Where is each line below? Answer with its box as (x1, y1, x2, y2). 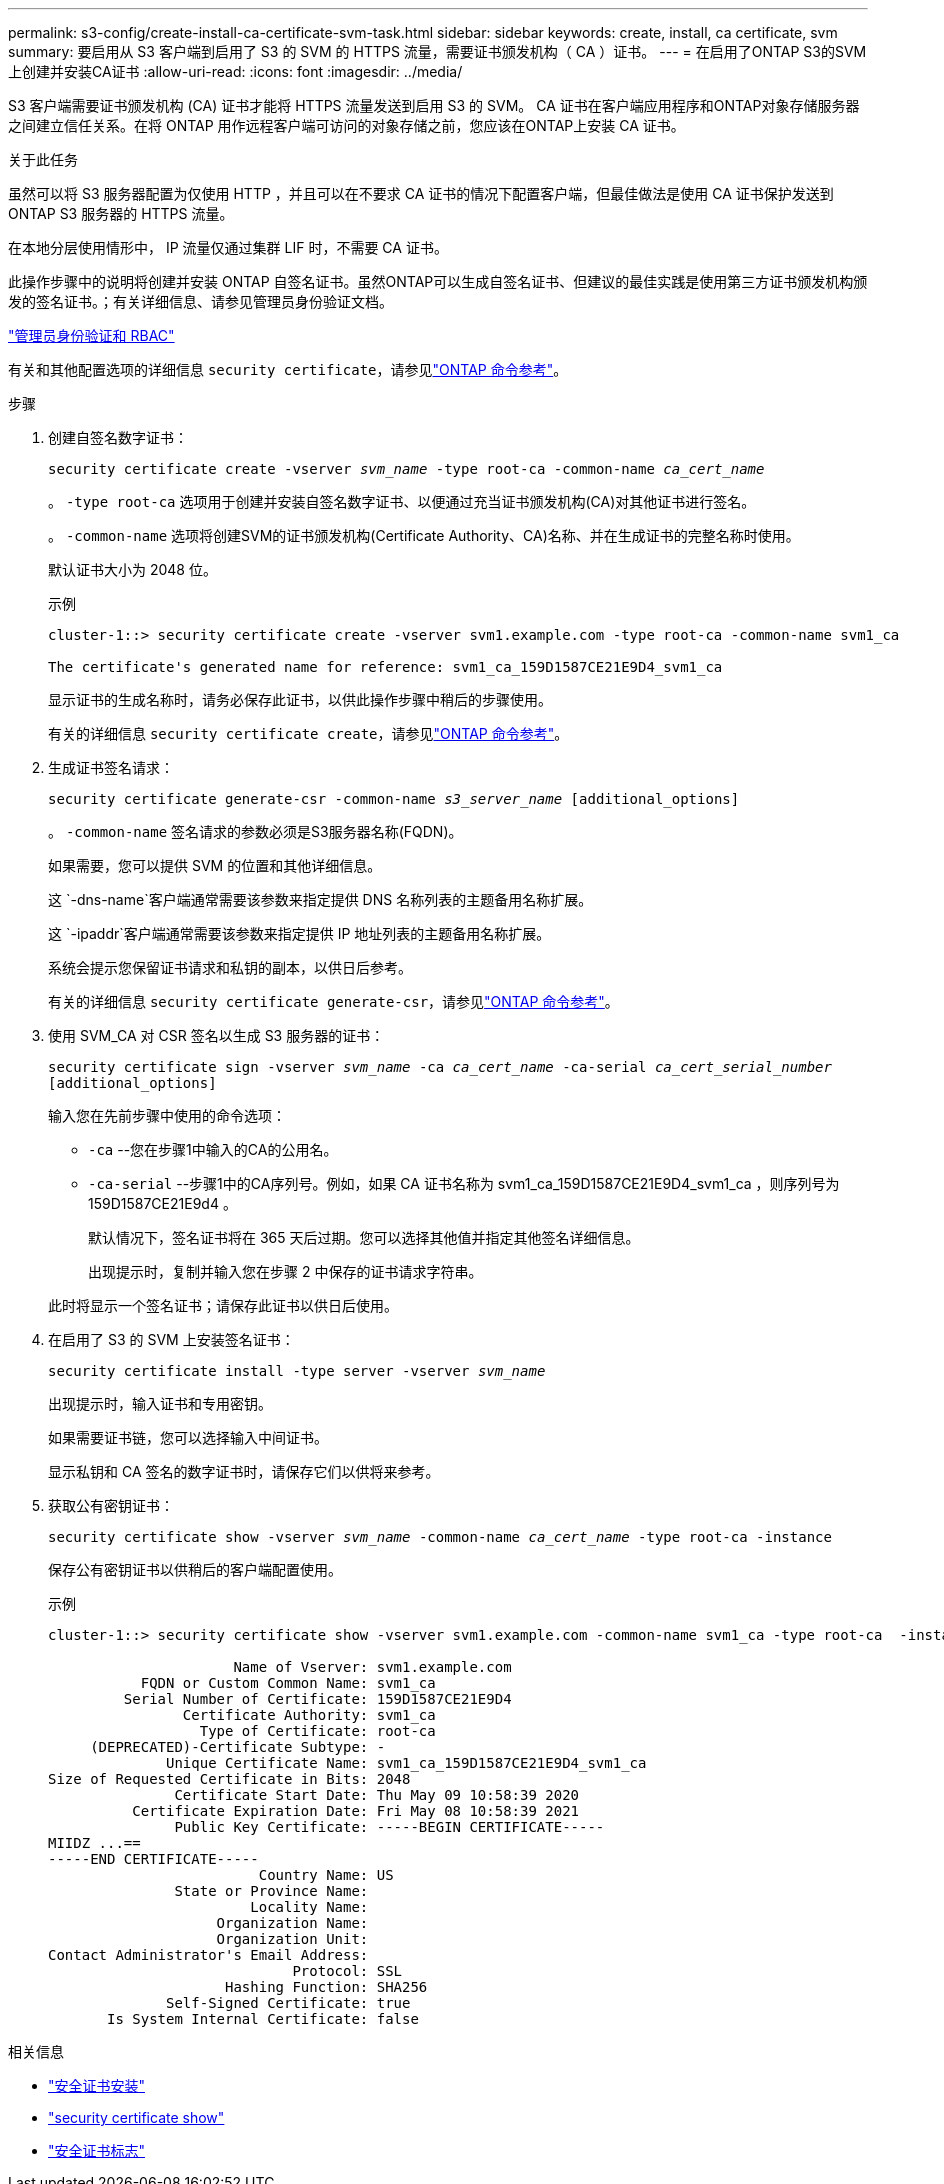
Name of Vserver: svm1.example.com (233, 1659, 512, 1675)
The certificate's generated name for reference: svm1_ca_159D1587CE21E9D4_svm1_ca (48, 659, 723, 675)
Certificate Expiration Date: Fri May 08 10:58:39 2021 (132, 1803, 580, 1819)
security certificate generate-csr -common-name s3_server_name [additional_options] (48, 791, 740, 807)
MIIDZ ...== (48, 1835, 141, 1851)
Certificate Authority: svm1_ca (182, 1707, 436, 1723)
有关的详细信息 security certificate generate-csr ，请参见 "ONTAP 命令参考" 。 (48, 993, 619, 1010)
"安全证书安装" (48, 2077, 146, 2094)
